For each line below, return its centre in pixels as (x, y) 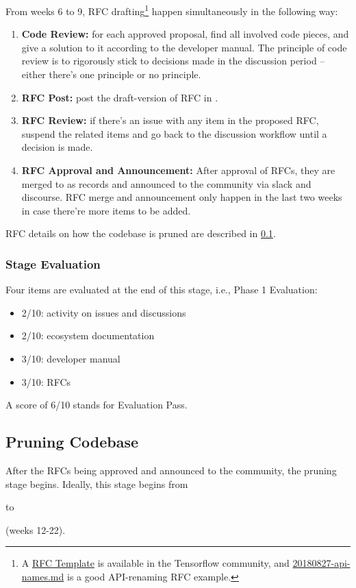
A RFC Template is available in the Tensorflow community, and (155, 563)
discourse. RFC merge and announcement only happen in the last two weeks (182, 197)
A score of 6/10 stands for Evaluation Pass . (97, 405)
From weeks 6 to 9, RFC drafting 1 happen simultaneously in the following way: (172, 10)
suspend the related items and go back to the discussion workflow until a (174, 133)
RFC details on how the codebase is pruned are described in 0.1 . (141, 233)
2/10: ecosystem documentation (88, 335)
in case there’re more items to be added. (106, 210)
